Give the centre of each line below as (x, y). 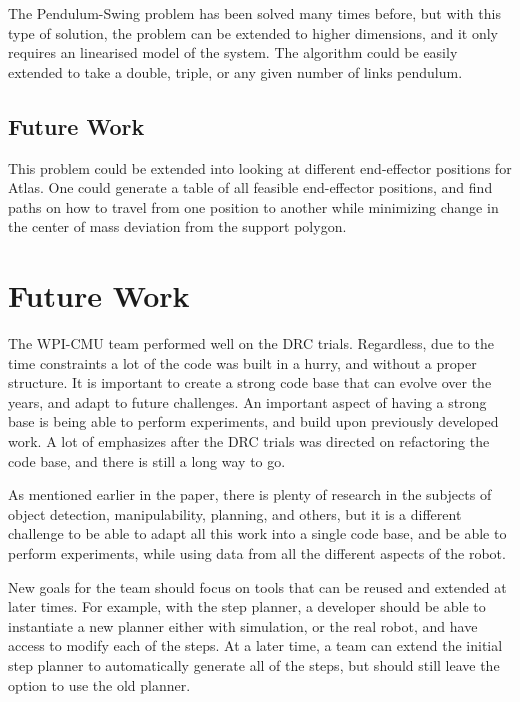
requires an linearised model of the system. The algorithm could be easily (233, 52)
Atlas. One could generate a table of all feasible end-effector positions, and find (250, 187)
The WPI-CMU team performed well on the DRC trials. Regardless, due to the (251, 343)
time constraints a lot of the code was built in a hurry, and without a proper (242, 362)
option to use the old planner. (99, 684)
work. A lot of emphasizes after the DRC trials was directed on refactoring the (249, 441)
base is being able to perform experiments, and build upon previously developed (253, 421)
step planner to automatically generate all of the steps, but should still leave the (254, 664)
